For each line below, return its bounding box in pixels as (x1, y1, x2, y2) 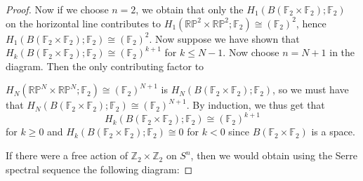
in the (329, 45, 355, 60)
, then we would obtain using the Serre (190, 148, 357, 163)
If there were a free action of (6, 148, 128, 163)
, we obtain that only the (136, 2, 244, 16)
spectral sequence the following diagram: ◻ (6, 161, 193, 176)
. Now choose (223, 45, 279, 60)
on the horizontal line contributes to (6, 15, 161, 30)
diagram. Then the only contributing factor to (6, 58, 204, 73)
